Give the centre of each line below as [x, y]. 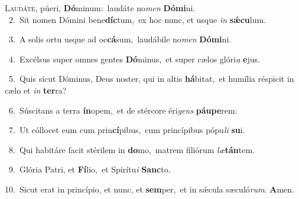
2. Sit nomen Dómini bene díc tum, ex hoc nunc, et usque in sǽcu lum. [137, 19]
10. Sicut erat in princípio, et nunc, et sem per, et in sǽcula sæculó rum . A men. [149, 189]
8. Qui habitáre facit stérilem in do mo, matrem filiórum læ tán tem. [131, 149]
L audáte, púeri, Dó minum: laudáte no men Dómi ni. [100, 8]
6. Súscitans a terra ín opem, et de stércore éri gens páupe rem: [123, 110]
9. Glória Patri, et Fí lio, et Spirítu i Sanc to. [90, 169]
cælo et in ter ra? [36, 90]
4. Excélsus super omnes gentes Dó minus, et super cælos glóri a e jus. [134, 59]
